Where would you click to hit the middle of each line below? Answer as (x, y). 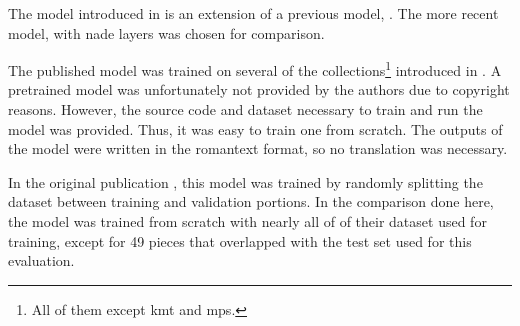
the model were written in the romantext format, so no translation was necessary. (258, 148)
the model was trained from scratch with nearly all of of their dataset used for (247, 221)
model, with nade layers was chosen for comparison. (166, 32)
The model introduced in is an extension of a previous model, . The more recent (253, 13)
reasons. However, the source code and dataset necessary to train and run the (245, 109)
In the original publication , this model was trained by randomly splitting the (245, 181)
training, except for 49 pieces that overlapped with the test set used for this (240, 240)
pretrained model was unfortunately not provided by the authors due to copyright (259, 89)
